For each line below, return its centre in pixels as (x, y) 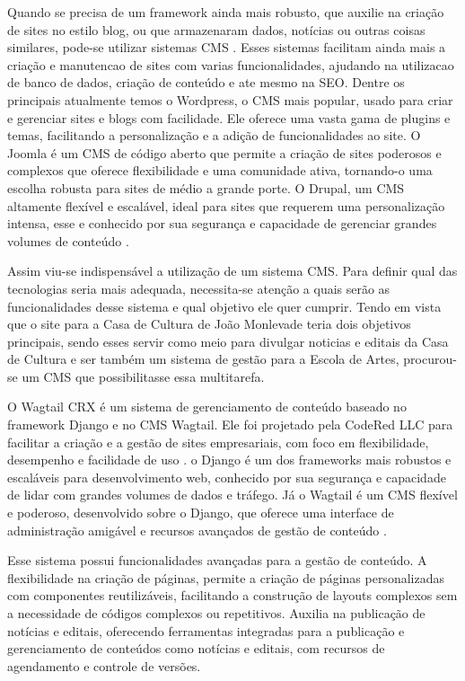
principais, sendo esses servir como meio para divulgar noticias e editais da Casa (228, 341)
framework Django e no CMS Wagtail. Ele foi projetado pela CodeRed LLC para (230, 425)
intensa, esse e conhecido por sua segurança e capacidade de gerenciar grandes (222, 223)
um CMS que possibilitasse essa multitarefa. (143, 376)
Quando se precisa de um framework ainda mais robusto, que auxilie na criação (226, 12)
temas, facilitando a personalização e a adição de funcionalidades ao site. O (214, 135)
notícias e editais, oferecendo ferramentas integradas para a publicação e (206, 630)
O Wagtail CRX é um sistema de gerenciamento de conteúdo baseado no (207, 407)
